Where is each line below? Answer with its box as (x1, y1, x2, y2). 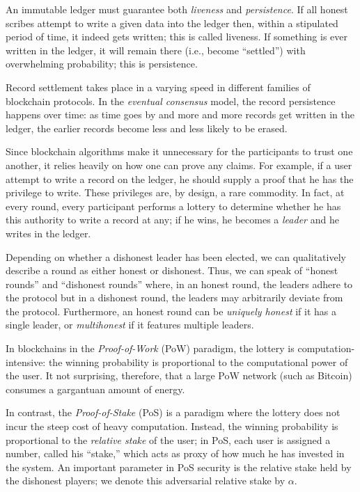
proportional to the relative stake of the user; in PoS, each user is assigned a (6, 432, 331, 447)
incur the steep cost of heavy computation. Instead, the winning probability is (6, 419, 338, 434)
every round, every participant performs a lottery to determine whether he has (6, 198, 341, 213)
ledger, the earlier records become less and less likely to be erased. (6, 120, 288, 135)
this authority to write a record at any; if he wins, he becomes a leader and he (6, 212, 339, 227)
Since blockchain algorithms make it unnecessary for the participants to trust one (6, 144, 353, 159)
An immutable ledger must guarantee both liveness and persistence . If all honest (6, 2, 348, 16)
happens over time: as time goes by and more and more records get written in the (6, 107, 354, 122)
